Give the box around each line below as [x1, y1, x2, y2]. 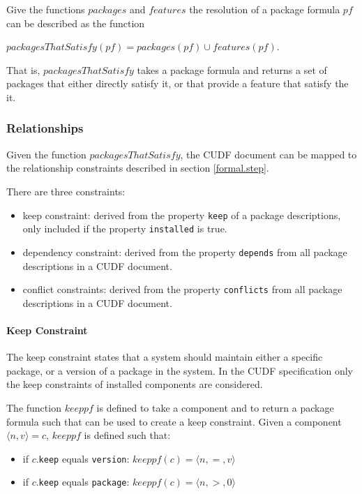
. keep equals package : [36, 474, 130, 489]
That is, [6, 62, 40, 77]
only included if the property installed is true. [22, 221, 227, 236]
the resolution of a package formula [189, 2, 340, 16]
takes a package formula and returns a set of [137, 62, 327, 77]
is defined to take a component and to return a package [96, 400, 334, 414]
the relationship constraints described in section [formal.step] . [6, 160, 269, 175]
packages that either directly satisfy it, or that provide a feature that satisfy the [6, 76, 349, 91]
